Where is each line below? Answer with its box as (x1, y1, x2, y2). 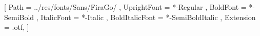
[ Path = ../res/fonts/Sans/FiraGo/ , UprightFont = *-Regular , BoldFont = (4, 2, 247, 12)
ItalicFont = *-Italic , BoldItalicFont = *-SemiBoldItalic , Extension (41, 11, 256, 22)
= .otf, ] (4, 22, 29, 32)
